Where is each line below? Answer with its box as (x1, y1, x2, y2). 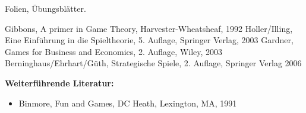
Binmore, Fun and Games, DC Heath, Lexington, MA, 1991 (18, 96, 237, 109)
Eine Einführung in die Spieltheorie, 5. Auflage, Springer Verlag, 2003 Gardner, (5, 34, 294, 46)
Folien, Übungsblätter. (5, 2, 86, 14)
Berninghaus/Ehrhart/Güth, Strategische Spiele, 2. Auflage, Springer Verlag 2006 (5, 57, 302, 69)
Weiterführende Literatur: (5, 76, 114, 89)
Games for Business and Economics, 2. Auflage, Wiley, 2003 (5, 45, 223, 57)
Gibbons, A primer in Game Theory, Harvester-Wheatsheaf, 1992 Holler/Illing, (5, 22, 293, 34)
